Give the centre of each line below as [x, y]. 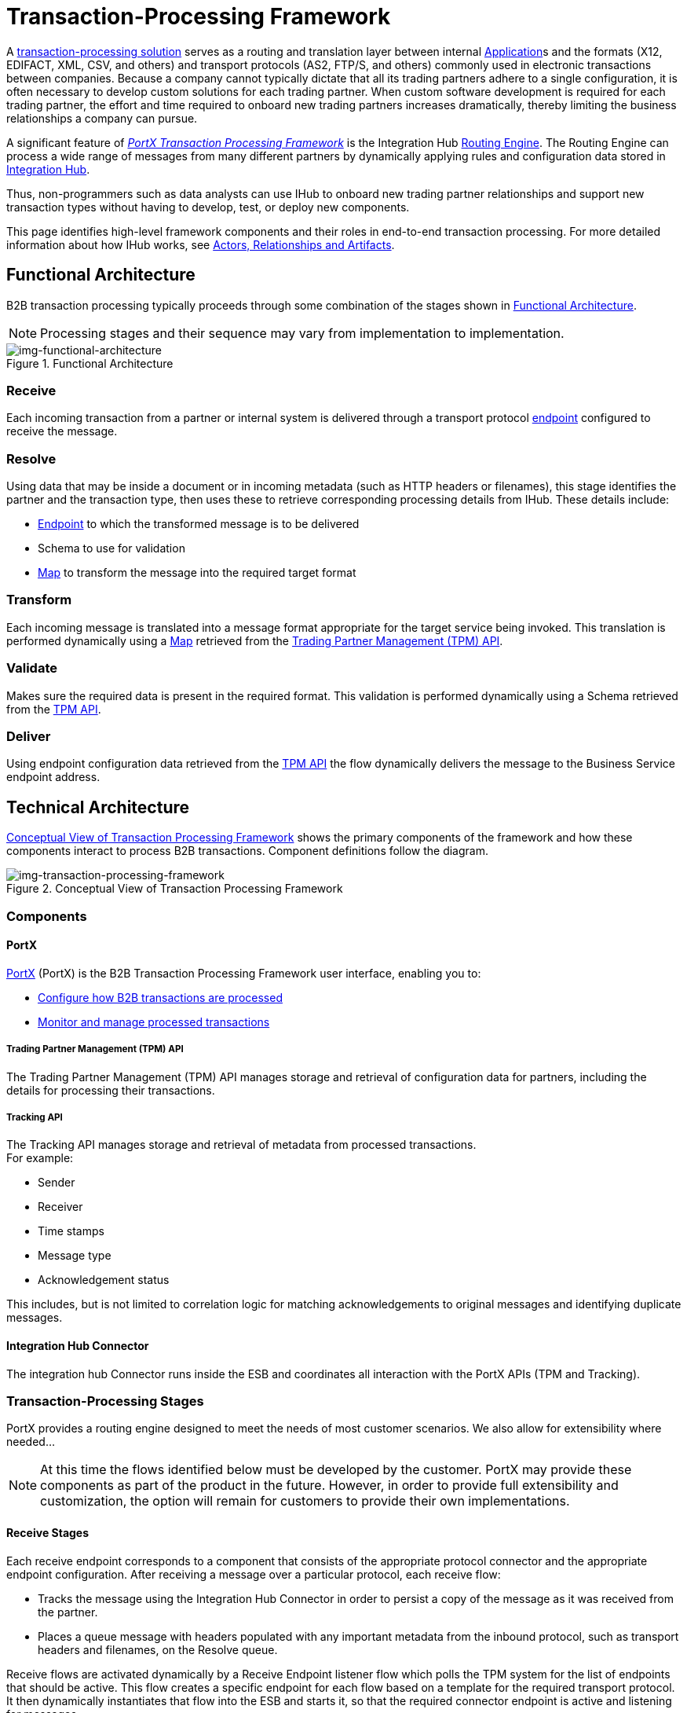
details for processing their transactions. [111, 1090]
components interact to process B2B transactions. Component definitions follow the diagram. [247, 851]
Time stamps [71, 1231]
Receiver [60, 1207]
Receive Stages [48, 1532]
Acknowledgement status [104, 1280]
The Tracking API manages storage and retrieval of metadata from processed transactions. [241, 1145]
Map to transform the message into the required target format [197, 573]
